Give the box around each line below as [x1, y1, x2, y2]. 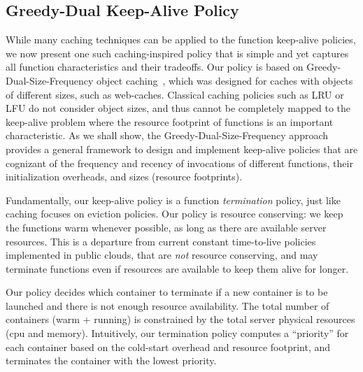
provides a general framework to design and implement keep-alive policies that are [6, 141, 358, 156]
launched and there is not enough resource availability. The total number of [6, 298, 329, 313]
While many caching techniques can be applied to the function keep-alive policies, [6, 32, 356, 47]
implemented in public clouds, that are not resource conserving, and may [6, 248, 318, 262]
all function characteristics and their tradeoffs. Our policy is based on [6, 59, 304, 74]
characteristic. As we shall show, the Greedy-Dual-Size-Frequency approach [6, 128, 329, 143]
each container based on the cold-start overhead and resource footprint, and [6, 339, 331, 354]
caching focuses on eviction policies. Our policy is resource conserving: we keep [6, 206, 343, 221]
